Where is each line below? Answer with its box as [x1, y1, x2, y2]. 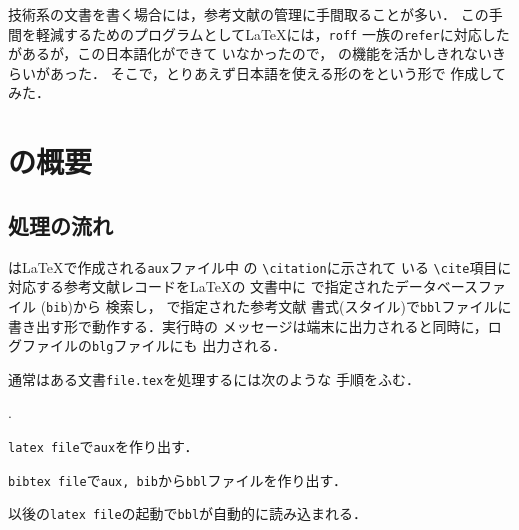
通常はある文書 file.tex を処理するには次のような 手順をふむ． [8, 368, 420, 389]
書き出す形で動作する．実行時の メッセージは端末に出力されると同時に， [8, 315, 488, 336]
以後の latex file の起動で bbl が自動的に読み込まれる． [8, 503, 368, 524]
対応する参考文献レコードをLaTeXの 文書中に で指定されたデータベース [8, 276, 479, 297]
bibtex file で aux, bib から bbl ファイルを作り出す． [8, 469, 347, 490]
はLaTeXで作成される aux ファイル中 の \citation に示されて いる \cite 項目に [8, 256, 512, 277]
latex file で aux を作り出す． [8, 436, 199, 457]
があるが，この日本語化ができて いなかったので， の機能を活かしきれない [8, 43, 492, 64]
